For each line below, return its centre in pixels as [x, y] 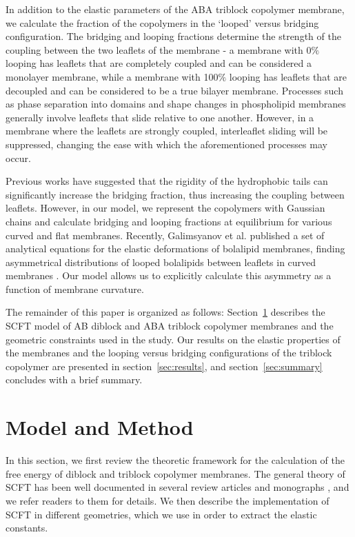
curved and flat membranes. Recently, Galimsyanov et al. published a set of [165, 235]
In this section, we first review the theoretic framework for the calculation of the [175, 460]
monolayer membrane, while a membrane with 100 [112, 76]
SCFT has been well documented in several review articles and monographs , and [177, 487]
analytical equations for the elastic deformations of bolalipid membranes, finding [175, 249]
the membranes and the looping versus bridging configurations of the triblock [169, 353]
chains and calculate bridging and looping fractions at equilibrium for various [169, 221]
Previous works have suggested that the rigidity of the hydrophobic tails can [167, 181]
